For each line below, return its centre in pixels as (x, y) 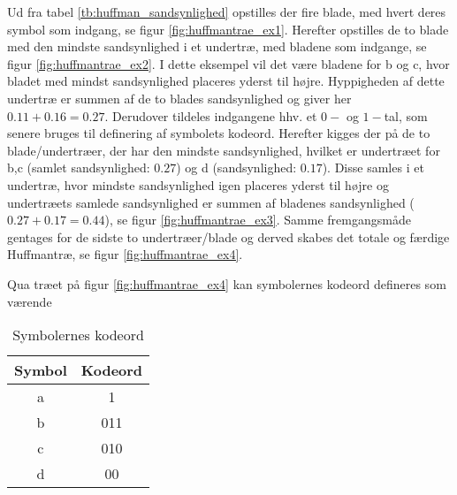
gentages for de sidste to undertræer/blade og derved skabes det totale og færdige (228, 236)
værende (30, 301)
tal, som (406, 115)
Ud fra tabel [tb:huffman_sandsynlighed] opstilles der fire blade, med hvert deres (227, 11)
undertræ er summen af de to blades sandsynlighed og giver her (179, 98)
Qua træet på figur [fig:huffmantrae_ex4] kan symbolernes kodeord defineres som (227, 283)
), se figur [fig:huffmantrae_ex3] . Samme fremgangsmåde (258, 220)
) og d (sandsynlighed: (236, 168)
